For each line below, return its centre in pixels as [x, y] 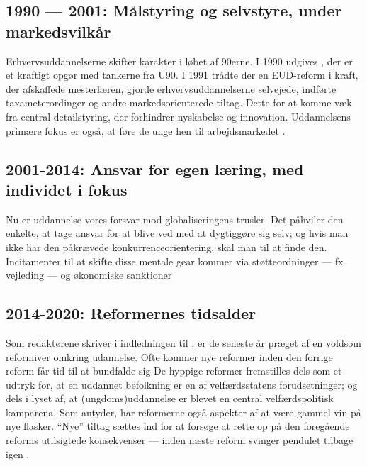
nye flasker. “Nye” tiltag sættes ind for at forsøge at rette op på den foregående [178, 426]
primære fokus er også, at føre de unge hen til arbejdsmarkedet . [146, 130]
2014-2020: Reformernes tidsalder [131, 313]
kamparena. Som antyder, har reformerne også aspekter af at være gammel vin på [183, 412]
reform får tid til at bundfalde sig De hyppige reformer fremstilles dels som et [174, 371]
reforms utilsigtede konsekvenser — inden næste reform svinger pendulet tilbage [180, 440]
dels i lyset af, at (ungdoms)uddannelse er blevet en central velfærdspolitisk [170, 398]
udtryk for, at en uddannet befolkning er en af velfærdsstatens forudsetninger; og [182, 384]
